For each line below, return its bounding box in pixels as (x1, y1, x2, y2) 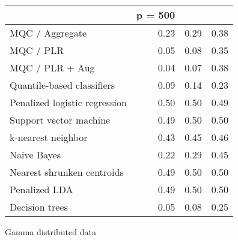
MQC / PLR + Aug (10, 61, 95, 74)
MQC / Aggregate (10, 26, 87, 40)
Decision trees (10, 200, 68, 214)
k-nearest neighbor (10, 130, 88, 144)
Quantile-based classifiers (10, 78, 115, 92)
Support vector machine (10, 113, 111, 127)
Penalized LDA (10, 182, 73, 196)
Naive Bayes (10, 148, 61, 161)
